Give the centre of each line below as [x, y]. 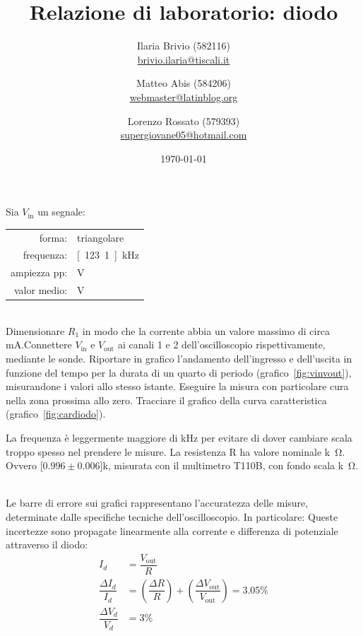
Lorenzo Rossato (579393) [184, 120]
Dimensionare [35, 330]
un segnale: [61, 212]
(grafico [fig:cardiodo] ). [56, 414]
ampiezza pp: [39, 272]
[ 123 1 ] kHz [108, 255]
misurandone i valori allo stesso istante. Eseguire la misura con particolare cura [177, 386]
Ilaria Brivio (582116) [184, 46]
